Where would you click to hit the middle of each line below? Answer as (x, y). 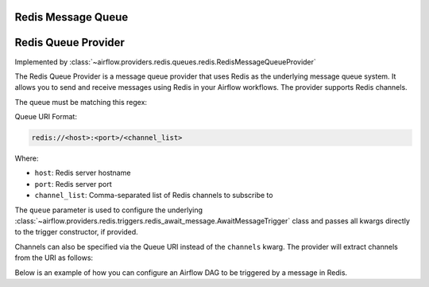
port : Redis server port (73, 184)
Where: (27, 158)
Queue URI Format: (46, 117)
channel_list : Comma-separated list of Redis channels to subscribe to (154, 196)
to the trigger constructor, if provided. (76, 232)
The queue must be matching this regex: (81, 102)
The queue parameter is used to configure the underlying (108, 210)
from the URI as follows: (54, 258)
